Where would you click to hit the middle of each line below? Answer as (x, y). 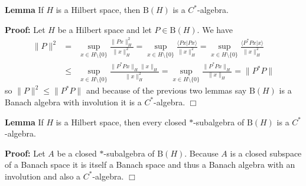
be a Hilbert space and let (105, 29)
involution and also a (43, 176)
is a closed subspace (266, 153)
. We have (215, 29)
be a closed (77, 153)
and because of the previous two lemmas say (166, 90)
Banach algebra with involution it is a (73, 102)
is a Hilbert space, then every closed (121, 122)
